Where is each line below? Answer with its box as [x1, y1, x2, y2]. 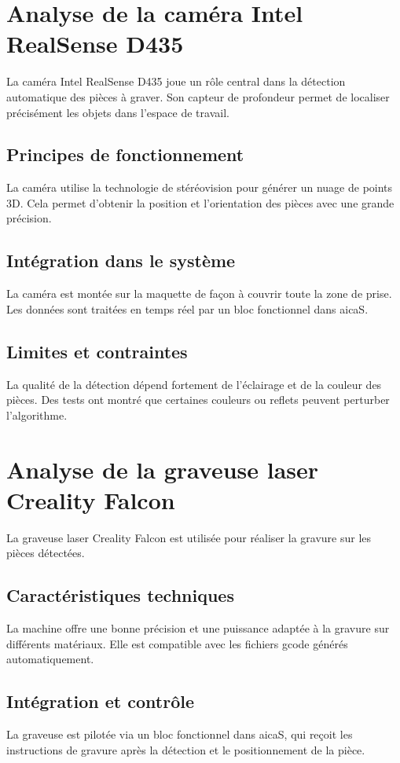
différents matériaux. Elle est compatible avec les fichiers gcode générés [6, 635, 348, 651]
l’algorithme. [6, 406, 68, 423]
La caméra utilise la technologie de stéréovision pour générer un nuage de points [6, 179, 393, 196]
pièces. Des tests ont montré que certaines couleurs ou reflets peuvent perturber [6, 391, 390, 408]
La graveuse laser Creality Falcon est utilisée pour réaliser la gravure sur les [6, 529, 372, 545]
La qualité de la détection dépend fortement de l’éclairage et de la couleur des [6, 376, 382, 392]
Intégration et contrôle [6, 689, 194, 713]
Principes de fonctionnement [6, 142, 244, 167]
